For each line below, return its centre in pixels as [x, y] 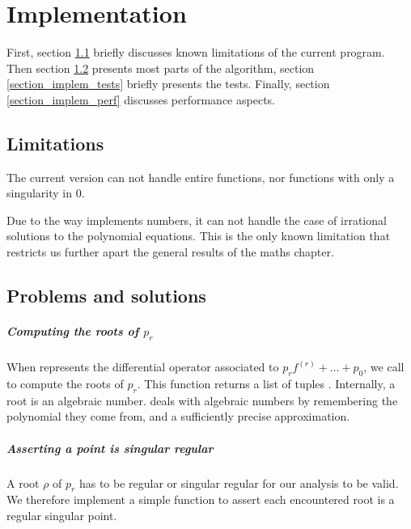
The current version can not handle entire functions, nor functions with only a [201, 177]
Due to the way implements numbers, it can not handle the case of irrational [197, 220]
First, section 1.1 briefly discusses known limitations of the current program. [196, 52]
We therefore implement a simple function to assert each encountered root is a [201, 499]
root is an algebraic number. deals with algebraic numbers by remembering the [202, 400]
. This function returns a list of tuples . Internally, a [266, 384]
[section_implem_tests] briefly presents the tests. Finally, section [168, 84]
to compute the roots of [65, 384]
